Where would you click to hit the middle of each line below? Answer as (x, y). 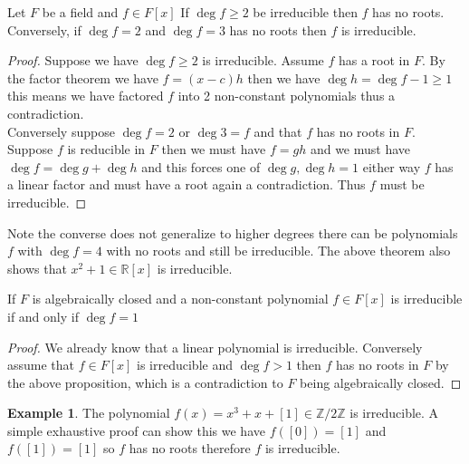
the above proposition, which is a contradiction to (145, 382)
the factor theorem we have (83, 77)
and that (278, 131)
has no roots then (278, 29)
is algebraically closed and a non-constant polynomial (180, 299)
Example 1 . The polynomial (89, 413)
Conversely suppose (61, 131)
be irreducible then (305, 12)
